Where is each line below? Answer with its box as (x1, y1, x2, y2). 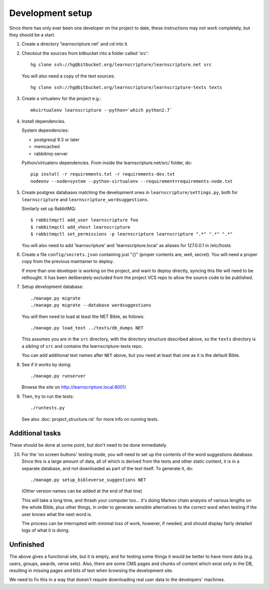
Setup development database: (21, 284, 84, 290)
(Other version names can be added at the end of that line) (21, 488, 142, 494)
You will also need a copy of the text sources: (21, 73, 115, 79)
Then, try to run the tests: (21, 393, 74, 399)
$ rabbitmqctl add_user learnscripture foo (30, 217, 138, 223)
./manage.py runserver (30, 373, 86, 379)
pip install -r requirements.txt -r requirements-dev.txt (30, 171, 175, 177)
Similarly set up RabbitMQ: (21, 205, 77, 212)
